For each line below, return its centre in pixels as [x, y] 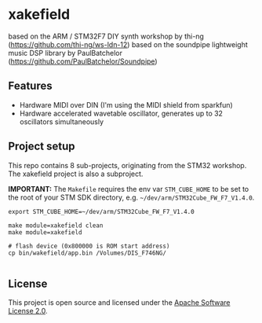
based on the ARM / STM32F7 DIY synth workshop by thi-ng [106, 36]
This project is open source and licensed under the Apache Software [119, 303]
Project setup [42, 147]
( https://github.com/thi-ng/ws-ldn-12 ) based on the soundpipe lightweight [128, 44]
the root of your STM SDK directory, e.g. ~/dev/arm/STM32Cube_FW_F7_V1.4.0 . [131, 197]
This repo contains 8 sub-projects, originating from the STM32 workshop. [127, 165]
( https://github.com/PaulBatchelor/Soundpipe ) [83, 61]
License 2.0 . [28, 311]
